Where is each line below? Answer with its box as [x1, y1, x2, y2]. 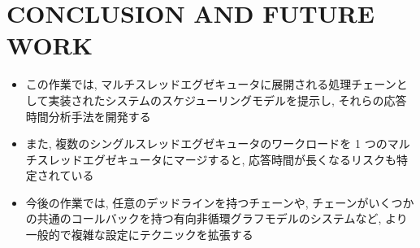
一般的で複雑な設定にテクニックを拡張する [25, 226, 253, 243]
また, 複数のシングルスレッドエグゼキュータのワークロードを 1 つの [25, 135, 388, 152]
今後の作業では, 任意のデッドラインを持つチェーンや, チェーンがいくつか [25, 194, 414, 211]
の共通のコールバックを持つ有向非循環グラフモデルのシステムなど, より [25, 210, 408, 227]
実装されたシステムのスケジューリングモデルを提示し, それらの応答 [48, 91, 407, 108]
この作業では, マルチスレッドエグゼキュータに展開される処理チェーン [25, 76, 396, 93]
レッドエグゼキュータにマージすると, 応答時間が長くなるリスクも [48, 150, 397, 168]
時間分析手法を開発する [25, 107, 151, 124]
